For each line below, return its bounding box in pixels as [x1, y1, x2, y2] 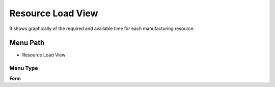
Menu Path [9, 39, 45, 47]
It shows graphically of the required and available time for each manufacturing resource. [9, 25, 195, 32]
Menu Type [9, 65, 38, 72]
